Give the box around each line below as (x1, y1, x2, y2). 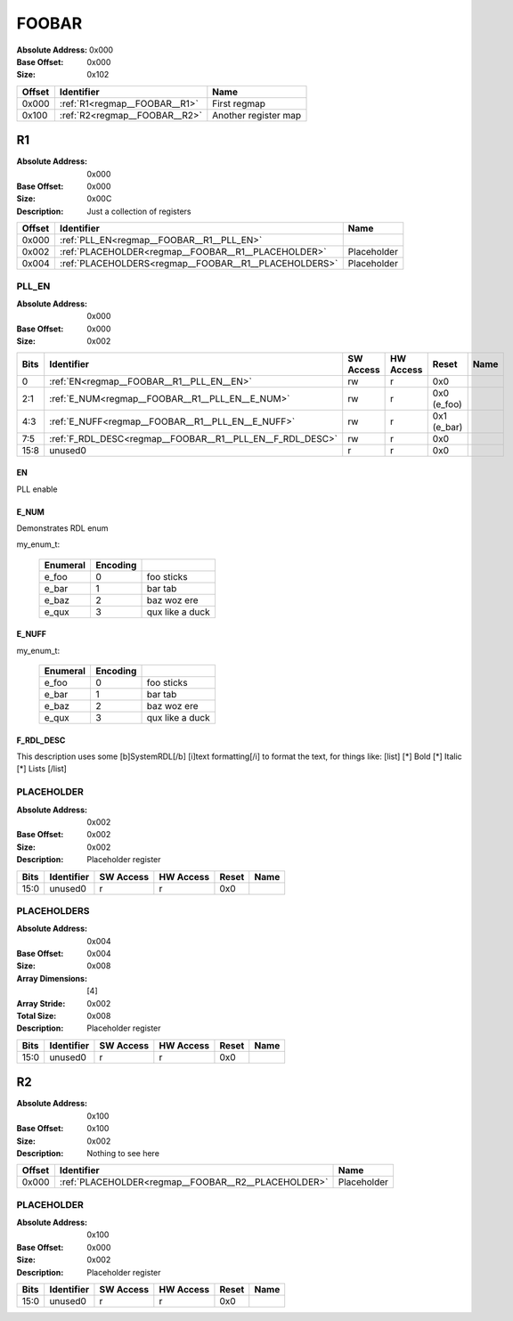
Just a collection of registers (86, 206, 191, 216)
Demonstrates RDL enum (16, 522, 109, 534)
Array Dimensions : (16, 973, 88, 983)
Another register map (212, 109, 302, 121)
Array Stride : (16, 998, 66, 1008)
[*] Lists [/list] (16, 763, 67, 774)
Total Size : (16, 1011, 57, 1022)
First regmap (212, 97, 266, 110)
